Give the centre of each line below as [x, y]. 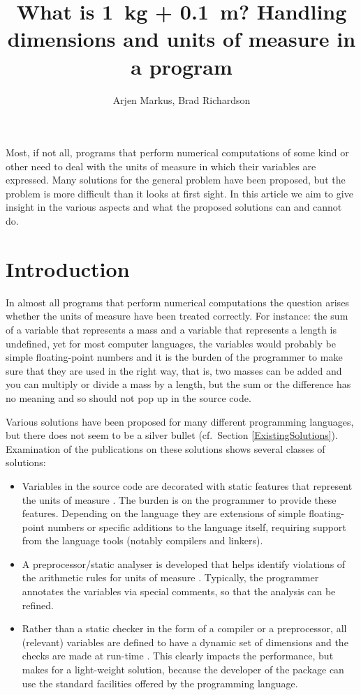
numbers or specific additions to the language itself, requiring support [197, 526]
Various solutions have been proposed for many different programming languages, [180, 421]
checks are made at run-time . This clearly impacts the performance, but [178, 656]
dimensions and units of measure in [182, 39]
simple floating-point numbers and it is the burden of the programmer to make [174, 357]
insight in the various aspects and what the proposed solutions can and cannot [174, 207]
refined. [38, 605]
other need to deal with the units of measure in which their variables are [161, 166]
